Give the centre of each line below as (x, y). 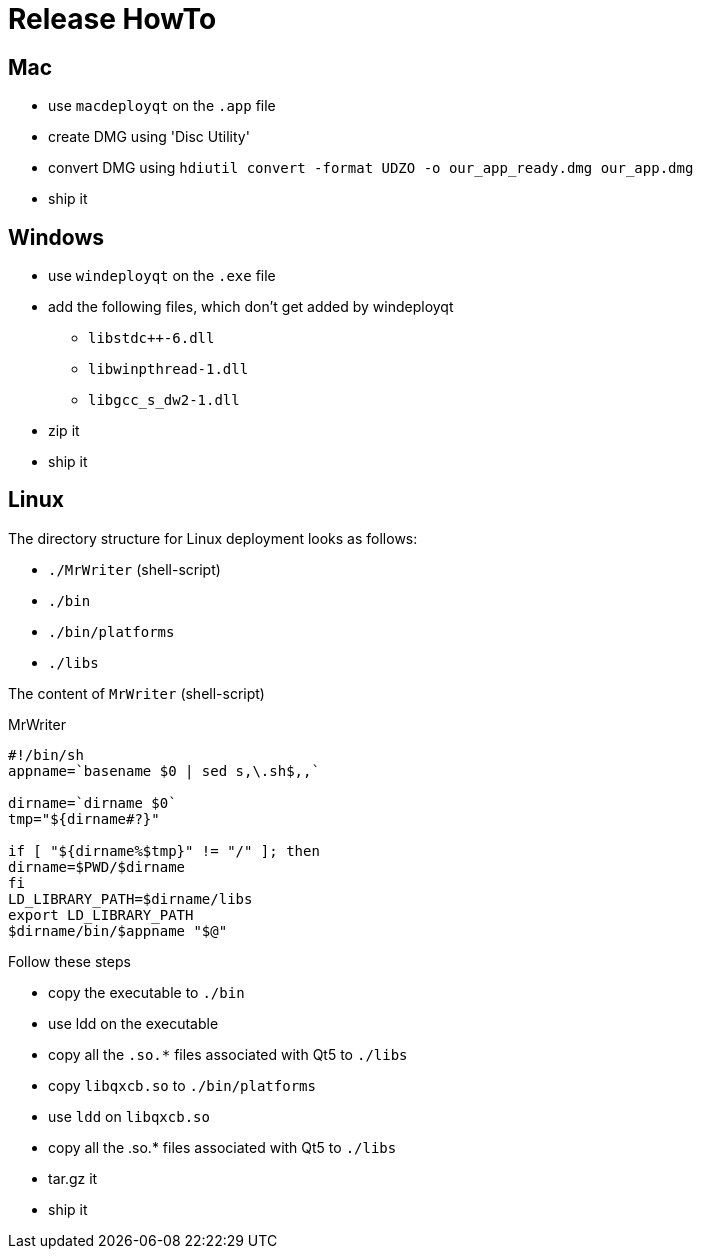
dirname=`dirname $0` (92, 802)
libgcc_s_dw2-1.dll (164, 400)
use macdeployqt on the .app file (162, 106)
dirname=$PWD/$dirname (97, 866)
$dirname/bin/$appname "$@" (118, 930)
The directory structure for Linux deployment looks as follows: (213, 538)
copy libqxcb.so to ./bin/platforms (182, 1085)
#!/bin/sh (46, 754)
